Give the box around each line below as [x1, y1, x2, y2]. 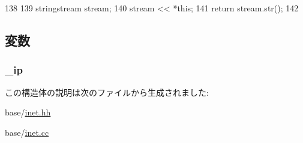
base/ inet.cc [5, 126, 49, 138]
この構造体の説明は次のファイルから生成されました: [5, 86, 209, 98]
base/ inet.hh [5, 106, 51, 118]
